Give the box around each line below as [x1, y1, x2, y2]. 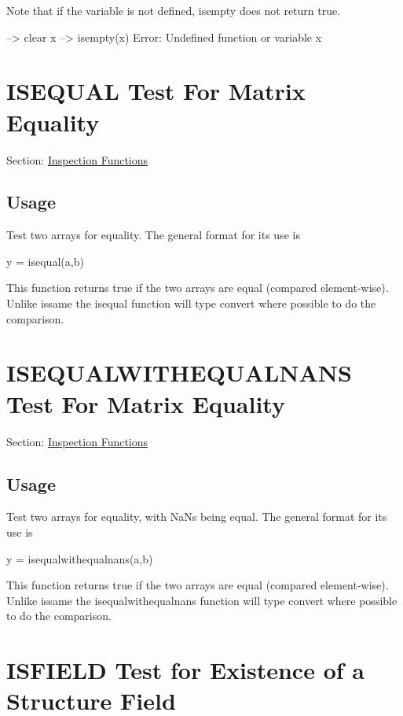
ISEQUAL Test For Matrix [6, 75, 306, 107]
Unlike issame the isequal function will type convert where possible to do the [6, 295, 376, 312]
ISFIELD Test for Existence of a [6, 654, 365, 686]
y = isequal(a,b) [6, 253, 84, 269]
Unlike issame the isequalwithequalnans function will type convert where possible [6, 592, 398, 608]
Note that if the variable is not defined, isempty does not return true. [6, 2, 341, 18]
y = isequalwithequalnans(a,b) [6, 550, 153, 567]
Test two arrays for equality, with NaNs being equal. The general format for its [6, 508, 387, 525]
